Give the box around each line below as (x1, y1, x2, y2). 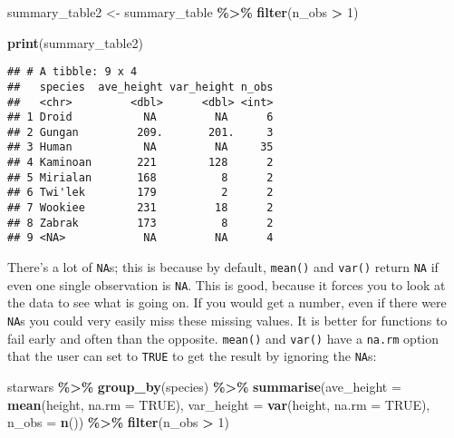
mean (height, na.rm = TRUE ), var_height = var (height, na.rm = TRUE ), (7, 394, 430, 414)
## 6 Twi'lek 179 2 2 (7, 186, 274, 200)
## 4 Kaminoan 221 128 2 (7, 156, 274, 170)
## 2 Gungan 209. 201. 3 (7, 125, 274, 139)
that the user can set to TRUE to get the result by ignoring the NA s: (7, 346, 377, 365)
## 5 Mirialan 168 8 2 (7, 170, 274, 184)
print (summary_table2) (7, 33, 144, 52)
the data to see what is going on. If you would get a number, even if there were (7, 293, 447, 312)
